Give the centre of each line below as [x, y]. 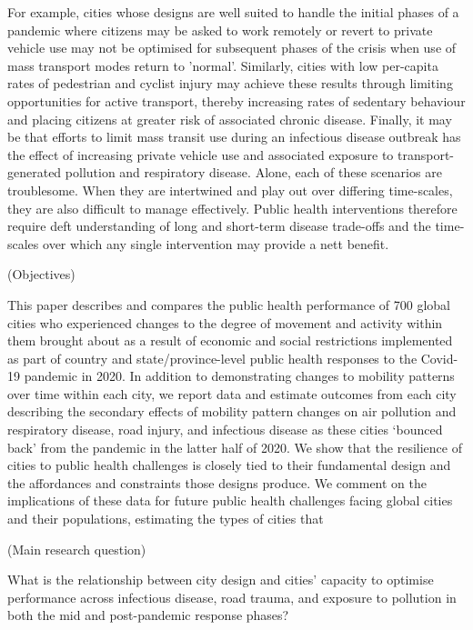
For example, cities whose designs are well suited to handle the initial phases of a [233, 12]
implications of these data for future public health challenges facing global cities [230, 500]
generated [35, 172]
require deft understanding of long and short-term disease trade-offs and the [219, 226]
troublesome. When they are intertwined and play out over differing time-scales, [230, 190]
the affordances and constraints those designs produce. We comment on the [217, 482]
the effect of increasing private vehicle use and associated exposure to [201, 154]
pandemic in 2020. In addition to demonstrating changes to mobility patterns [239, 376]
